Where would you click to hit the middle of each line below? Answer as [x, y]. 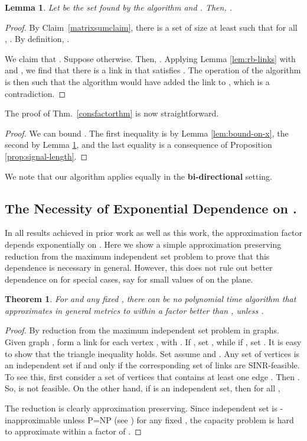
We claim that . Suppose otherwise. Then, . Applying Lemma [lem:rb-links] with [150, 58]
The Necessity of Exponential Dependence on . [151, 208]
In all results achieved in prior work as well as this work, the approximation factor [153, 233]
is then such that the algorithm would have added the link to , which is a [137, 81]
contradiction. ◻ [35, 93]
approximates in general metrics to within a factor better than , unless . [134, 310]
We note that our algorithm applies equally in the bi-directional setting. [138, 176]
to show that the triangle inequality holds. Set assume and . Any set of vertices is [152, 353]
